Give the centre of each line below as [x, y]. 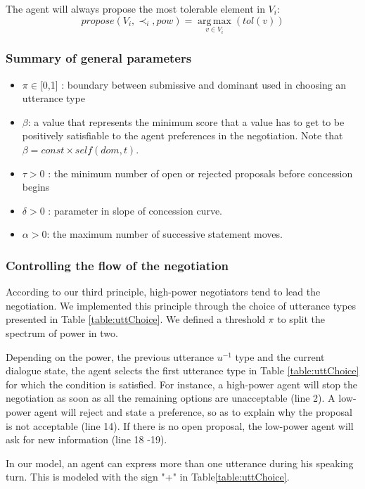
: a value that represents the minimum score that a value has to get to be [186, 121]
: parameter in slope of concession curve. [135, 210]
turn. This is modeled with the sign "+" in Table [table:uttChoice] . [148, 477]
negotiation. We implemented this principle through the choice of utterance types [181, 305]
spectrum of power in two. [62, 333]
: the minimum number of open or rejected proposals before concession [200, 173]
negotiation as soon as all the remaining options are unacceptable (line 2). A [171, 398]
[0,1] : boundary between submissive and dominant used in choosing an [193, 84]
